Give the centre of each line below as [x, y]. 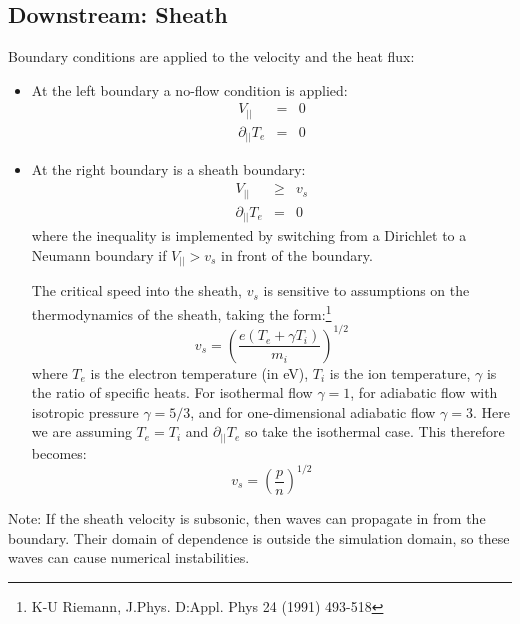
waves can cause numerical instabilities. [129, 557]
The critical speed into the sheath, [136, 290]
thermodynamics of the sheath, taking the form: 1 [181, 312]
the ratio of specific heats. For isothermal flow [172, 392]
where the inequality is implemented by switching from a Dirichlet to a [249, 235]
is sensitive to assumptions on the [366, 290]
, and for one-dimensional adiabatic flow [313, 411]
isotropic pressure [85, 411]
